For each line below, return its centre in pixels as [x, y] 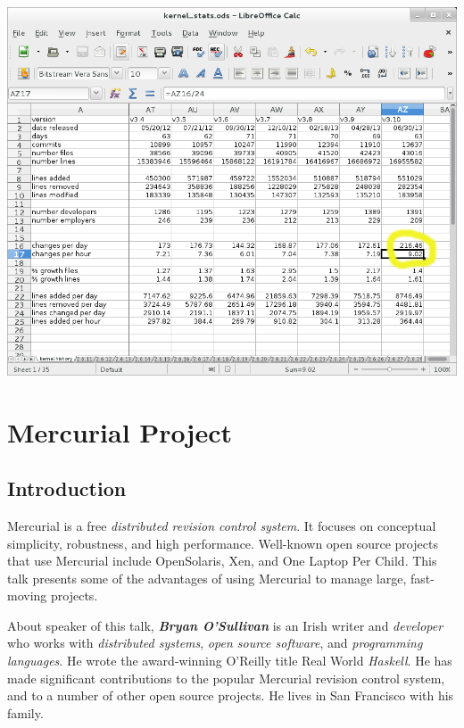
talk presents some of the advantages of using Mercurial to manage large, [207, 578]
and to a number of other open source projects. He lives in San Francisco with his [231, 695]
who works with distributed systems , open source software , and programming [215, 643]
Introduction [67, 488]
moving [27, 596]
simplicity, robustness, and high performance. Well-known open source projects [223, 543]
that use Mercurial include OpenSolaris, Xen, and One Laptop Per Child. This [222, 561]
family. [25, 712]
